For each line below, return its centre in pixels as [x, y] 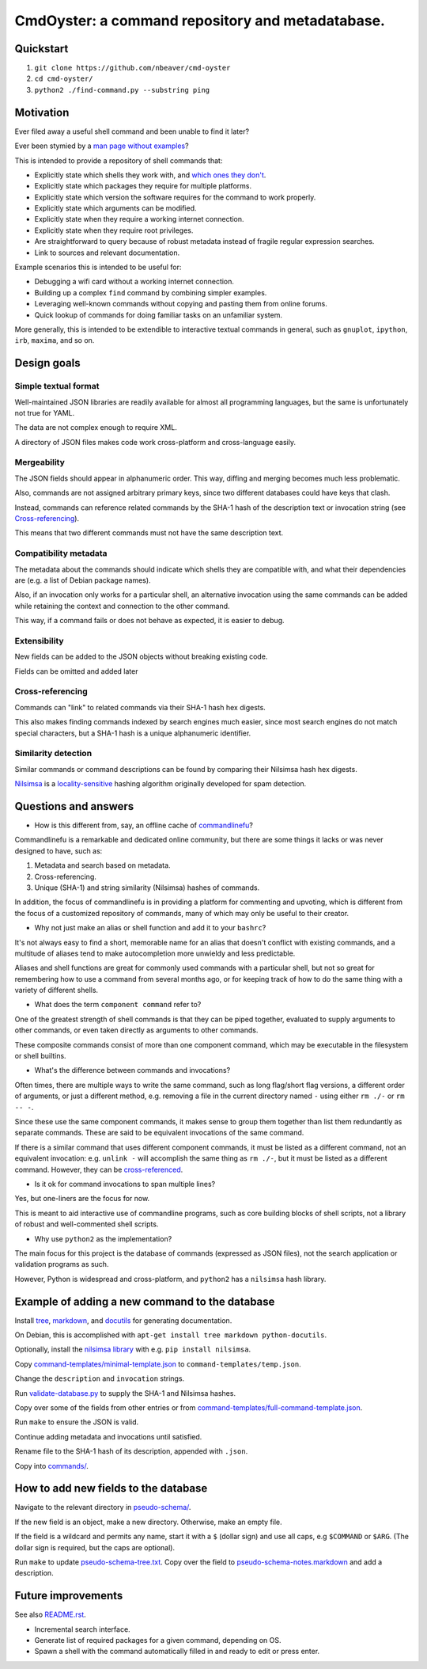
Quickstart [42, 49]
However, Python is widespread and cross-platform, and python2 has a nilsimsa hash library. [170, 1279]
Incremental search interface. [82, 1629]
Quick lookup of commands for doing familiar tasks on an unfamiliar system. [158, 315]
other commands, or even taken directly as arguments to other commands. [136, 1030]
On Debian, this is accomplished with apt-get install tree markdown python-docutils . [171, 1335]
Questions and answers [74, 806]
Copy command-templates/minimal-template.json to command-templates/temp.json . [158, 1364]
